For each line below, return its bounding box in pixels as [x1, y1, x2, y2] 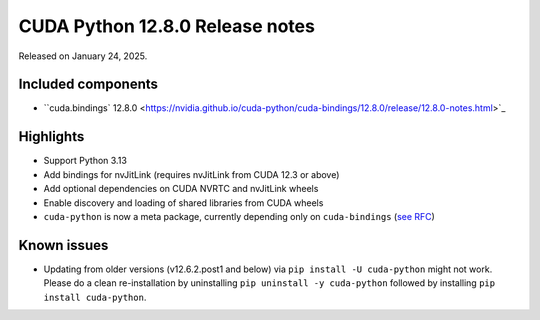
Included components [18, 76, 159, 93]
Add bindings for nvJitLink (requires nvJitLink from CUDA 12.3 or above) [43, 168, 340, 180]
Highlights [18, 128, 85, 145]
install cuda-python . [43, 291, 147, 303]
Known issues [18, 236, 109, 254]
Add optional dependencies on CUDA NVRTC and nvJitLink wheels [43, 183, 319, 195]
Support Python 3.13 [43, 155, 127, 167]
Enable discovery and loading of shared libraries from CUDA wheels [43, 196, 324, 209]
